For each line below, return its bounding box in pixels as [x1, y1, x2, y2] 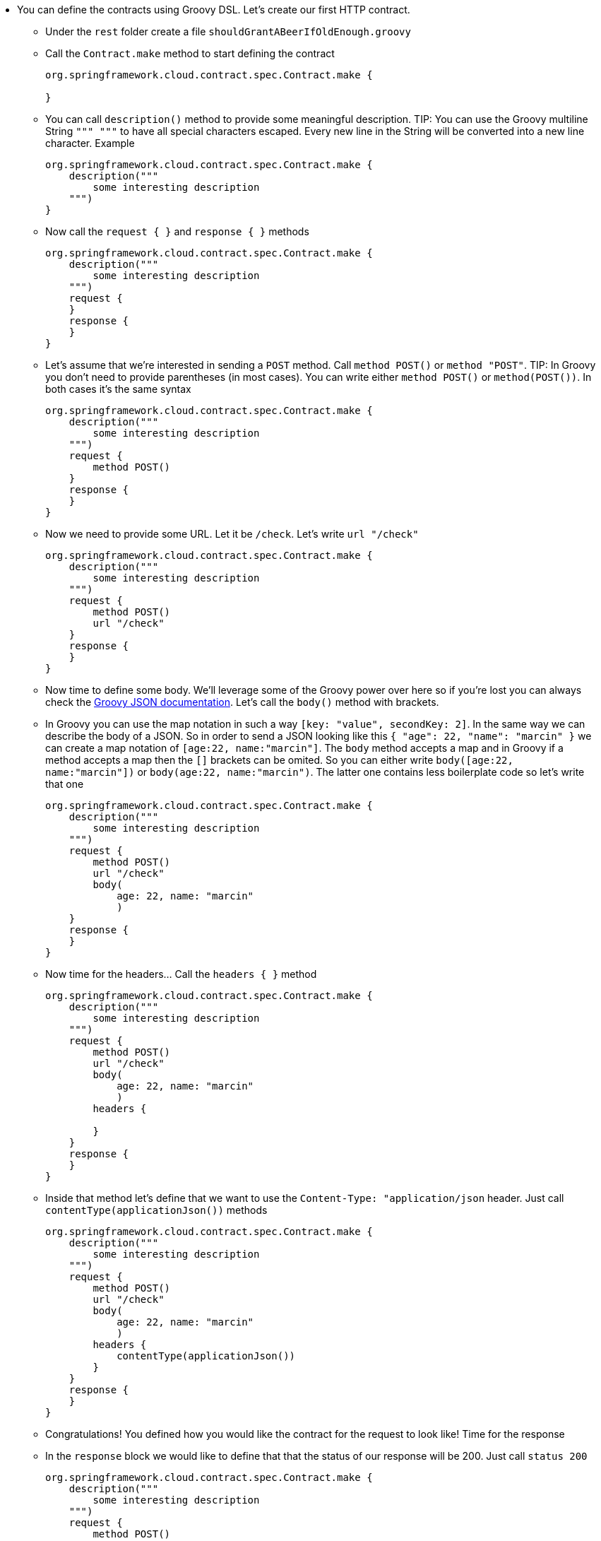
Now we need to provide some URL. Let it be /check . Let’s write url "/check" [45, 528, 419, 540]
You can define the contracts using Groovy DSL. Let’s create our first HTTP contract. [17, 4, 410, 16]
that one [45, 778, 84, 790]
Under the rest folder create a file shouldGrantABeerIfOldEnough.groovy [45, 25, 411, 37]
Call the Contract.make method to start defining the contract [45, 47, 335, 59]
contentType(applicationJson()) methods [45, 1204, 268, 1216]
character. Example [45, 137, 135, 149]
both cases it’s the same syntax [45, 383, 191, 395]
